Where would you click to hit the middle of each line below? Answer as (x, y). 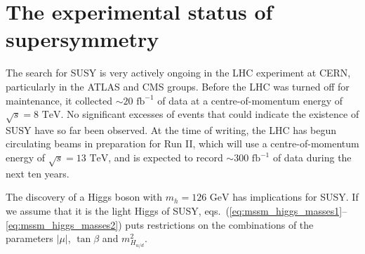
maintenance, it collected (59, 100)
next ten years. (38, 173)
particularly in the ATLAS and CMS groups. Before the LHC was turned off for (178, 86)
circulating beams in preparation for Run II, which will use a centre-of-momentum (182, 143)
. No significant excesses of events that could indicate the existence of (210, 114)
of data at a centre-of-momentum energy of (250, 100)
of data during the (312, 158)
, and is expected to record (166, 158)
